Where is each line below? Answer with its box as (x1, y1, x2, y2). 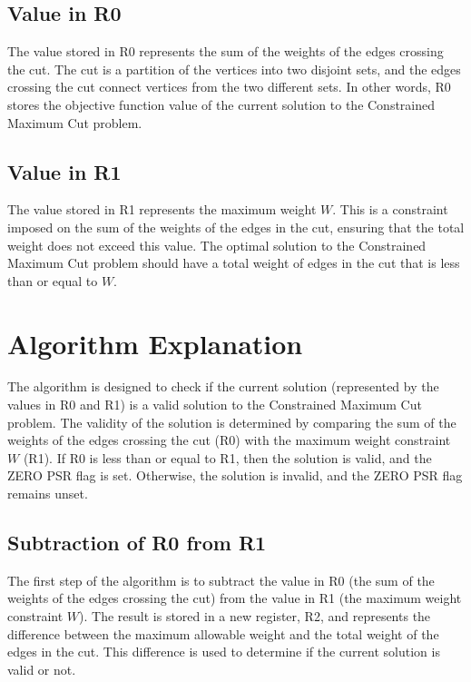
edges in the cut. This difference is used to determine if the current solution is (7, 642, 440, 661)
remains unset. (7, 484, 88, 503)
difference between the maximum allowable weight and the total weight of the (7, 624, 439, 643)
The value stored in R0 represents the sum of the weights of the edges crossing (7, 42, 444, 61)
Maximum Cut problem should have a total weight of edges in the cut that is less (7, 253, 460, 272)
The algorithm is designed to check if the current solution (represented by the (7, 377, 439, 396)
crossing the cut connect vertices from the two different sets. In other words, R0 (7, 77, 451, 96)
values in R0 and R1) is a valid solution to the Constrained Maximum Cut (7, 395, 422, 414)
